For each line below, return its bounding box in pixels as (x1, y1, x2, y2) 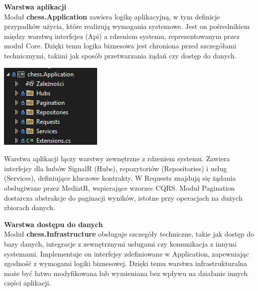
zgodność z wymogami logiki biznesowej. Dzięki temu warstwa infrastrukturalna (4, 258, 248, 269)
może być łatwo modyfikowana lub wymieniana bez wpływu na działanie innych (4, 268, 248, 278)
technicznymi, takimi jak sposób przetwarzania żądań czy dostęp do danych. (4, 50, 237, 60)
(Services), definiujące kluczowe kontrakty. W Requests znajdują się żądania (4, 173, 236, 183)
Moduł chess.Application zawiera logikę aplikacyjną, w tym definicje (4, 11, 220, 21)
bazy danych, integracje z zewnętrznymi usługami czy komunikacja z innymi (4, 238, 237, 249)
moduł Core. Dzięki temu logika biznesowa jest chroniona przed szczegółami (4, 40, 237, 51)
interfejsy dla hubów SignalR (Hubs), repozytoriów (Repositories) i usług (4, 163, 227, 173)
